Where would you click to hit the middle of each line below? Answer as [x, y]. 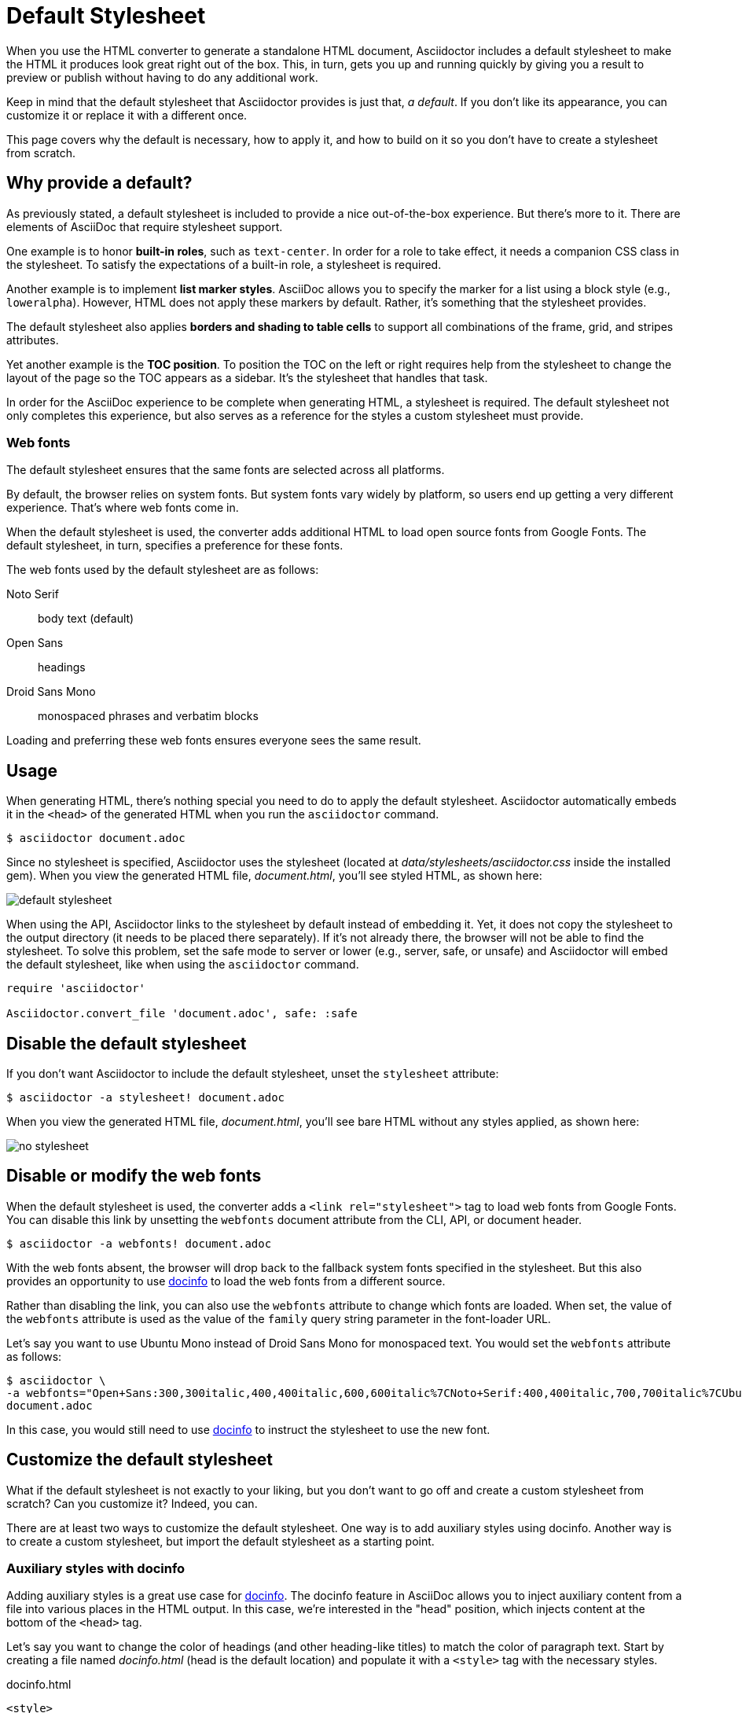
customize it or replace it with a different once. [127, 115]
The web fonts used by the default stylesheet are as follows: [163, 570]
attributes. [33, 340]
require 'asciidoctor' [76, 989]
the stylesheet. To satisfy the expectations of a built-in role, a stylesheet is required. [224, 264]
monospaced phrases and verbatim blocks [148, 716]
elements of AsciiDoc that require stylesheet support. [145, 226]
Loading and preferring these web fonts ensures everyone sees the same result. [214, 741]
